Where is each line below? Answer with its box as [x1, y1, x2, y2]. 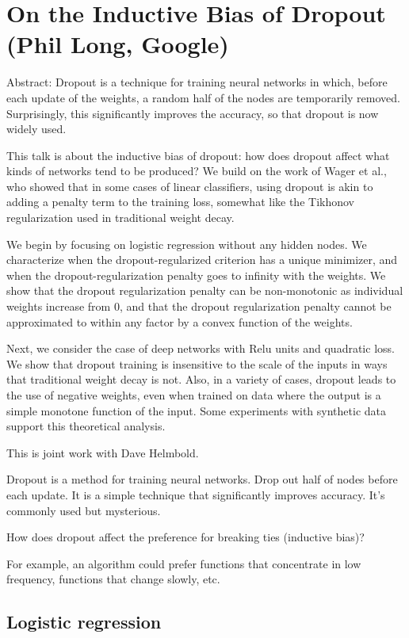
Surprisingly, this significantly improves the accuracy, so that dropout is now [6, 105, 379, 121]
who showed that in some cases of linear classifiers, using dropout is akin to [6, 178, 373, 194]
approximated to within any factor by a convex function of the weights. [6, 313, 353, 330]
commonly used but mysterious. [6, 502, 161, 518]
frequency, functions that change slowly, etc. [6, 571, 220, 587]
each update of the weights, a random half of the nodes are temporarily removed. [6, 89, 400, 105]
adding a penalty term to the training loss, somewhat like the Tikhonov [6, 193, 354, 210]
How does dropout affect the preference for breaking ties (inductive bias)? [6, 529, 365, 545]
